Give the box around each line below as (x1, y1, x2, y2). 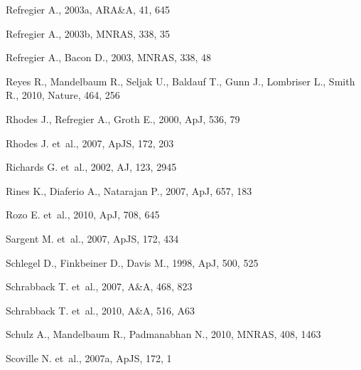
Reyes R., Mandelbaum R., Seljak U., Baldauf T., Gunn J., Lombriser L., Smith (6, 73, 355, 88)
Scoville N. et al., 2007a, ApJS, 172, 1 (6, 350, 172, 365)
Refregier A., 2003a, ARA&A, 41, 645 (6, 2, 171, 16)
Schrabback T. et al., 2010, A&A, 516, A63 (6, 302, 195, 317)
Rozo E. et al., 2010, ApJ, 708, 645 (6, 207, 160, 222)
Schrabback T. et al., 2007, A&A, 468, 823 (6, 279, 193, 294)
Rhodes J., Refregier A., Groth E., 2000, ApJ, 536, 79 (6, 111, 240, 126)
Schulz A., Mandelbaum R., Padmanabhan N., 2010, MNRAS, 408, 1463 (6, 327, 321, 342)
